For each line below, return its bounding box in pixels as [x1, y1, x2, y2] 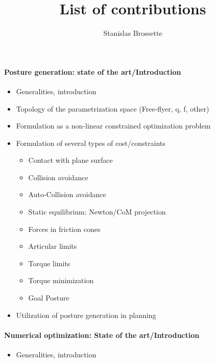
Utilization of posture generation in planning [16, 309, 156, 320]
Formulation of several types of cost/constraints [16, 137, 165, 148]
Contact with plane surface [28, 155, 113, 165]
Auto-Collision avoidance [28, 189, 106, 200]
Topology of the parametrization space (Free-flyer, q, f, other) [16, 103, 209, 114]
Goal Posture [28, 292, 69, 303]
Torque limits [28, 258, 70, 268]
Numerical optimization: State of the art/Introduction [4, 329, 200, 340]
